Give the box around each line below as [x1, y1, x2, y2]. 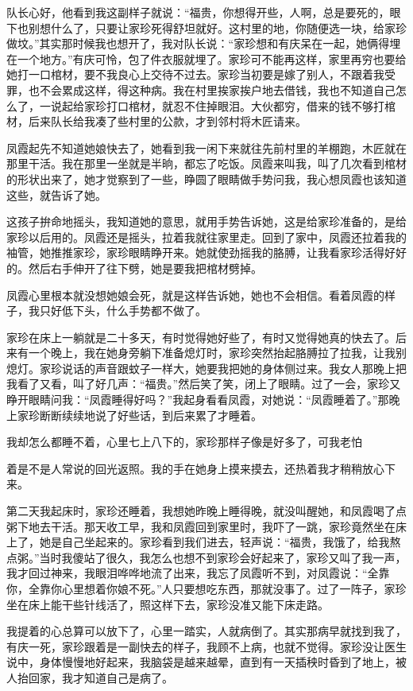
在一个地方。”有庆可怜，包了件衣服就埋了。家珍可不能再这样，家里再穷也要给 [6, 50, 407, 67]
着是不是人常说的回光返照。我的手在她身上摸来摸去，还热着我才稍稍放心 [6, 460, 384, 476]
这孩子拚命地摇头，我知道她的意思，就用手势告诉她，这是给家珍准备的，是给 [6, 213, 407, 230]
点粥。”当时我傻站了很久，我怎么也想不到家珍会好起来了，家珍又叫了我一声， [6, 549, 407, 565]
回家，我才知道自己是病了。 [28, 669, 173, 685]
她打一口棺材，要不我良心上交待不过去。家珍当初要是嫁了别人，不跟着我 [6, 66, 384, 83]
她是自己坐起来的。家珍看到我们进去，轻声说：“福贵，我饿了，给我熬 [39, 534, 401, 550]
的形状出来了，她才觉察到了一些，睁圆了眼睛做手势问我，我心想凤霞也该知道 [6, 170, 407, 187]
